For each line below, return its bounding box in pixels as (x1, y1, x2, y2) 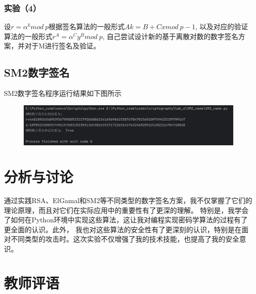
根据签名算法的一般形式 (48, 21, 125, 32)
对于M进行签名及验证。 (24, 41, 100, 51)
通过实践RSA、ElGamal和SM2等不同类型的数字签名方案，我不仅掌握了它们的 (4, 195, 253, 206)
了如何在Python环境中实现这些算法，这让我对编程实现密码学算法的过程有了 (4, 214, 248, 225)
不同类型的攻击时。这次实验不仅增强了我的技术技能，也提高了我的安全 (10, 234, 239, 244)
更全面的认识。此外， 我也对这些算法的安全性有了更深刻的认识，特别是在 (4, 224, 242, 234)
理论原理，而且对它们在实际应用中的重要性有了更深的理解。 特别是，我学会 (4, 205, 249, 215)
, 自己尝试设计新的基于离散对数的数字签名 (102, 31, 239, 41)
